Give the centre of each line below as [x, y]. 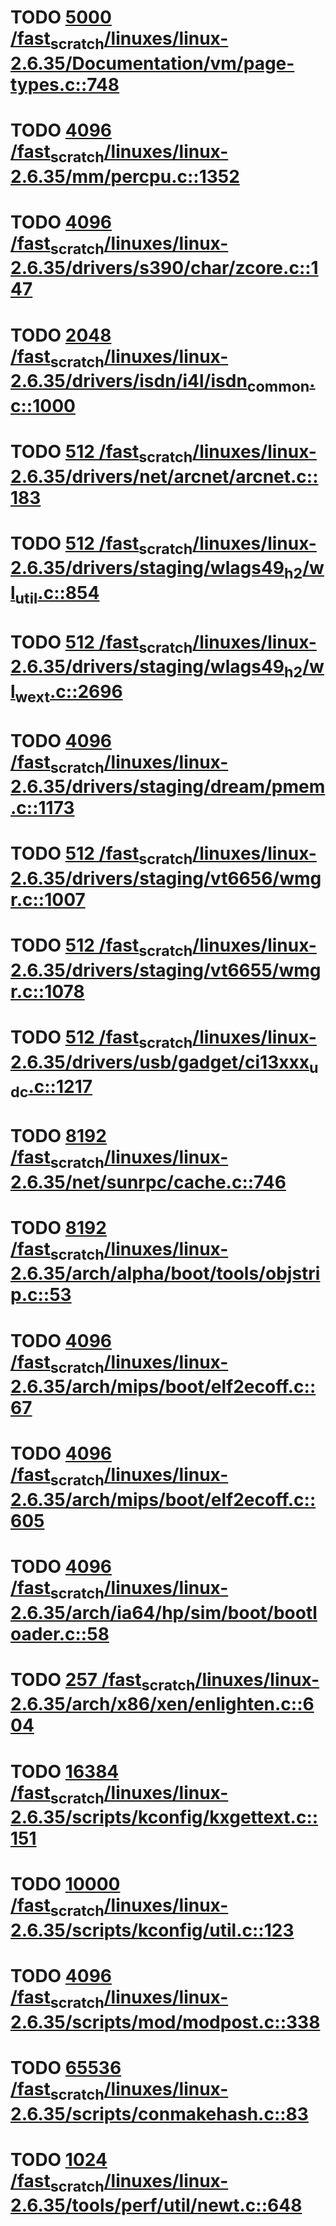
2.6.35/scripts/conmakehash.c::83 [159, 2113]
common [278, 386]
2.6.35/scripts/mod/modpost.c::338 [165, 2022]
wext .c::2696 [68, 693]
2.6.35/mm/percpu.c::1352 [125, 176]
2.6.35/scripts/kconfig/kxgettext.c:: [164, 1817]
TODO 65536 [66, 2067]
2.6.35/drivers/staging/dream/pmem [168, 787]
